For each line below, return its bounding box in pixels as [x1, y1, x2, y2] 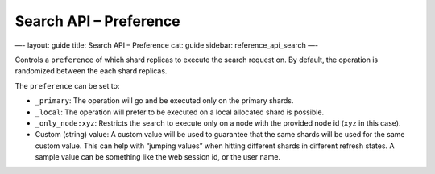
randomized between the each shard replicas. [14, 66, 168, 76]
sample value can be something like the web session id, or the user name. [35, 152, 281, 162]
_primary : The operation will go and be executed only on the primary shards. [35, 96, 294, 106]
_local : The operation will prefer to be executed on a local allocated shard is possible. [35, 107, 325, 117]
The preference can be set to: [14, 81, 120, 90]
